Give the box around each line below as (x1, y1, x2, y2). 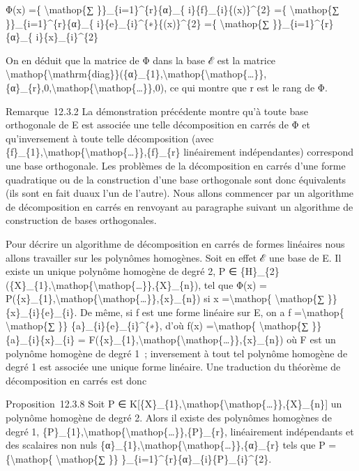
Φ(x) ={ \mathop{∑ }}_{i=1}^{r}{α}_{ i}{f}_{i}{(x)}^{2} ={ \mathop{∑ (6, 2, 339, 16)
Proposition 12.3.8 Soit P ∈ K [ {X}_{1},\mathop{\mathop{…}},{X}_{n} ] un (6, 396, 342, 411)
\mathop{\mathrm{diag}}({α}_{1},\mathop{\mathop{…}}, (6, 66, 267, 81)
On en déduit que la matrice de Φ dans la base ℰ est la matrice (6, 52, 276, 67)
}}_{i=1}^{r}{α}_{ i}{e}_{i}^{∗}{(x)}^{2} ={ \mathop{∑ (6, 15, 270, 30)
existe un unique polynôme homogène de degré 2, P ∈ (6, 264, 238, 278)
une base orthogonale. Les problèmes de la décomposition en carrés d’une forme (6, 158, 346, 172)
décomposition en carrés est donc (6, 373, 147, 387)
